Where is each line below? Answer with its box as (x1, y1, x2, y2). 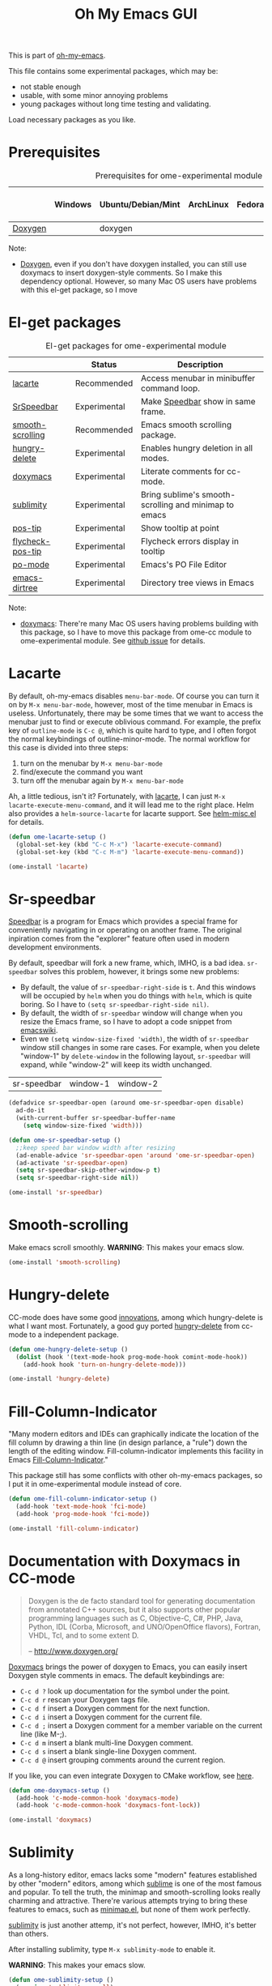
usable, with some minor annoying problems (19, 91, 168, 100)
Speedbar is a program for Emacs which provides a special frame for (8, 916, 238, 926)
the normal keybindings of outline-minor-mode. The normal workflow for (8, 734, 251, 744)
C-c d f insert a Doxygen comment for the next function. (19, 1703, 210, 1713)
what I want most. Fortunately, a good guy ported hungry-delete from (8, 1321, 240, 1330)
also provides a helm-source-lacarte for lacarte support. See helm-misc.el (8, 809, 257, 818)
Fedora (236, 199, 265, 211)
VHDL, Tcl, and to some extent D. (28, 1630, 139, 1640)
